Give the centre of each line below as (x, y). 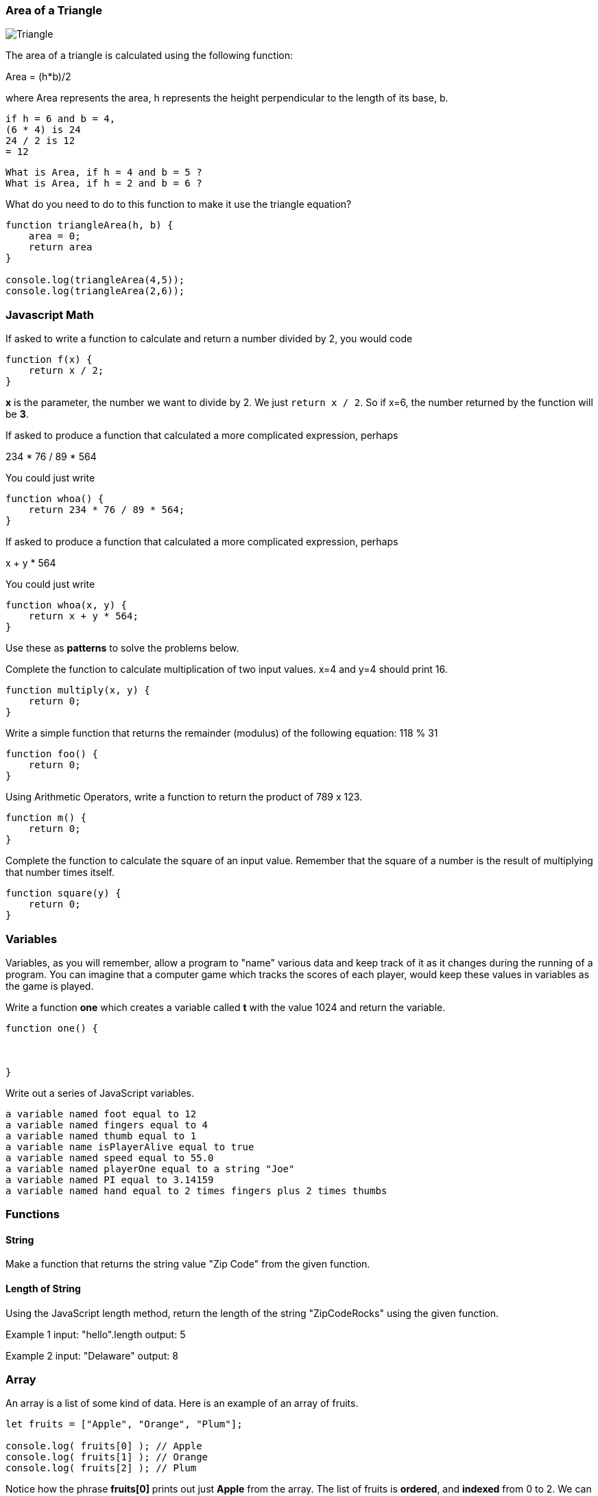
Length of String (43, 1289)
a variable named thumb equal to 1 (101, 1136)
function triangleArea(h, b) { (89, 225)
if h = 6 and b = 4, (61, 119)
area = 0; (55, 236)
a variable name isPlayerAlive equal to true (130, 1147)
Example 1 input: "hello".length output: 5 (96, 1334)
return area (60, 247)
